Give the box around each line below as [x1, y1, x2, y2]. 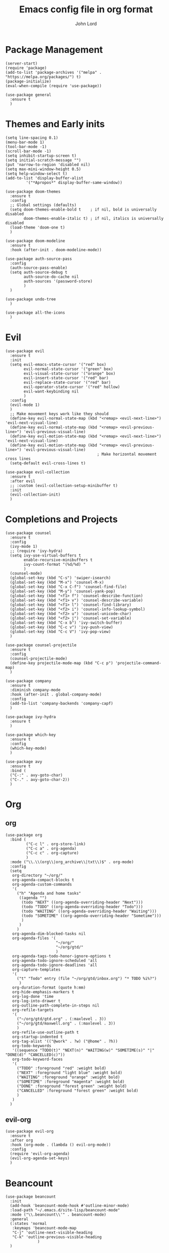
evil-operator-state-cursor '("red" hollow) [24, 384, 120, 389]
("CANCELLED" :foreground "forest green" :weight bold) [16, 1088, 139, 1093]
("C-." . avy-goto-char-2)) [10, 777, 70, 782]
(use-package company [5, 678, 52, 684]
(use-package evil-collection [5, 469, 70, 475]
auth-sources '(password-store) [24, 278, 93, 284]
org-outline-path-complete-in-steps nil [12, 1003, 100, 1008]
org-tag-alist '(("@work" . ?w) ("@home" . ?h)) [12, 1039, 118, 1044]
